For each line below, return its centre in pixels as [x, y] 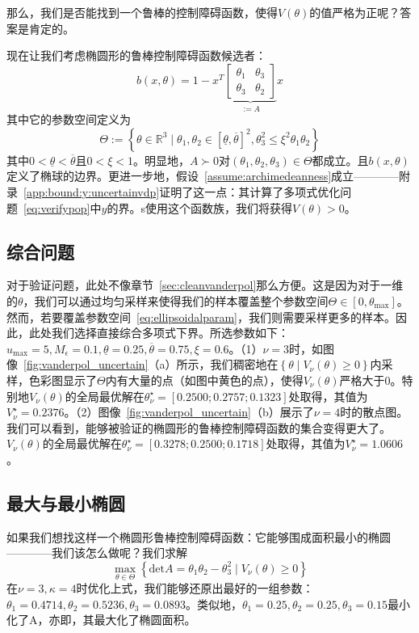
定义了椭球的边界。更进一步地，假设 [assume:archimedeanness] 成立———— [203, 176]
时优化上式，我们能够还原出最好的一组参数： [195, 588]
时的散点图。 [374, 412]
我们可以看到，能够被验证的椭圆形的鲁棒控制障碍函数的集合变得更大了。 [199, 427]
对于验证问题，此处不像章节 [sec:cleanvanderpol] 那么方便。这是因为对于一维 [205, 285]
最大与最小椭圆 [66, 502]
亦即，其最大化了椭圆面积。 [122, 620]
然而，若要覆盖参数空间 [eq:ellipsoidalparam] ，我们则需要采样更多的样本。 [201, 316]
